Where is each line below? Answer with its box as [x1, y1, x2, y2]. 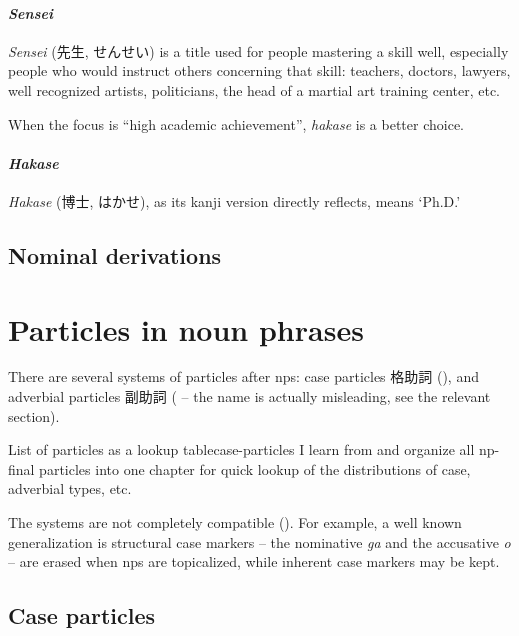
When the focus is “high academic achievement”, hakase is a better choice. [8, 113, 465, 134]
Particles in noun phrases [8, 308, 364, 349]
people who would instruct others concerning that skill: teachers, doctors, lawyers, [8, 60, 511, 81]
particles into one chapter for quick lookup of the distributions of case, [39, 458, 471, 479]
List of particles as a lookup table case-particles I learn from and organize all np [8, 439, 495, 460]
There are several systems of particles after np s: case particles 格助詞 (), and [8, 366, 479, 387]
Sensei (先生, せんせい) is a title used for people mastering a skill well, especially [8, 40, 509, 61]
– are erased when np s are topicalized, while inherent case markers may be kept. [8, 551, 500, 572]
